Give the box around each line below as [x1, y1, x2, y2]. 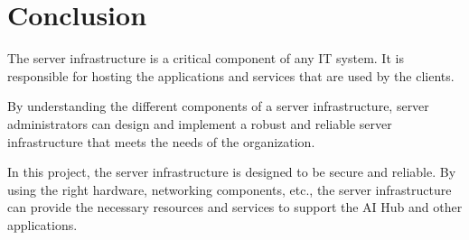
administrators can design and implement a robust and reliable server [7, 114, 392, 133]
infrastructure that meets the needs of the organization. [7, 132, 315, 151]
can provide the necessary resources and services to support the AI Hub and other [7, 198, 463, 217]
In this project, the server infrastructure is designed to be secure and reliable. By [7, 162, 456, 181]
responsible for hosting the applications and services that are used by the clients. [7, 66, 455, 85]
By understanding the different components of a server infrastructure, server [7, 97, 429, 115]
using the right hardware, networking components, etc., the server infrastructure [7, 180, 452, 198]
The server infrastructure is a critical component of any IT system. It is [7, 49, 404, 68]
